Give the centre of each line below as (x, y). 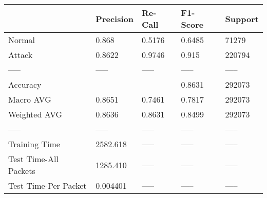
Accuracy (25, 84)
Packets (22, 171)
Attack (21, 55)
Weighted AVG (35, 114)
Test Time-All (33, 159)
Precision (115, 18)
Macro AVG (30, 99)
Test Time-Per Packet (47, 185)
